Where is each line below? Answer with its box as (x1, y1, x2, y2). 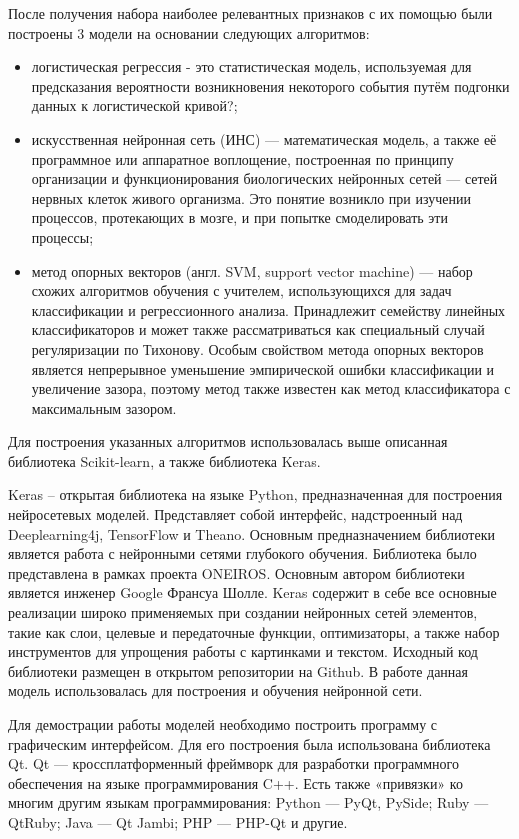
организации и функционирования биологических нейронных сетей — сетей (31, 168, 498, 189)
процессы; (31, 226, 94, 247)
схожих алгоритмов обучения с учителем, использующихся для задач (31, 280, 452, 301)
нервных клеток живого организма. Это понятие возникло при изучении (31, 187, 471, 208)
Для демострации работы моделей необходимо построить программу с (8, 714, 438, 734)
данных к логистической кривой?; (31, 95, 238, 116)
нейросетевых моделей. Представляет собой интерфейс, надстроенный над (8, 504, 463, 525)
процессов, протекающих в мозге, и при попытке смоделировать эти (31, 207, 448, 228)
